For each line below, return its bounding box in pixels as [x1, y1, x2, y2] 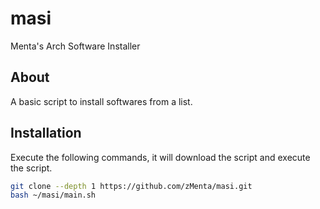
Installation [10, 125, 82, 142]
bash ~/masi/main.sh [10, 190, 97, 201]
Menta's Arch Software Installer [10, 40, 141, 52]
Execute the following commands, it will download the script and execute [10, 151, 311, 163]
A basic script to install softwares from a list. [10, 95, 193, 107]
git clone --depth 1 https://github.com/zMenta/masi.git [10, 181, 253, 191]
